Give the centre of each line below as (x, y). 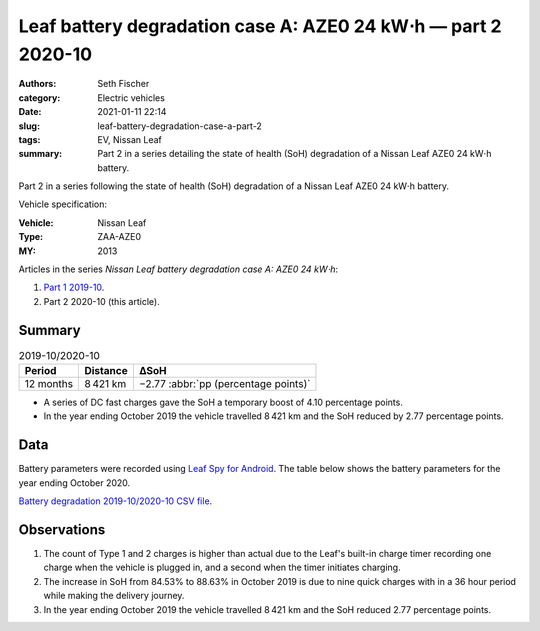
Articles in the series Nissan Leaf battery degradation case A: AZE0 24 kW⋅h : (178, 269)
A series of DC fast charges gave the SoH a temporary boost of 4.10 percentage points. (223, 402)
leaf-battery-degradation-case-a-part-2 (179, 126)
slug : (29, 126)
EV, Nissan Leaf (129, 139)
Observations (62, 529)
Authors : (37, 84)
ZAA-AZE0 (119, 237)
